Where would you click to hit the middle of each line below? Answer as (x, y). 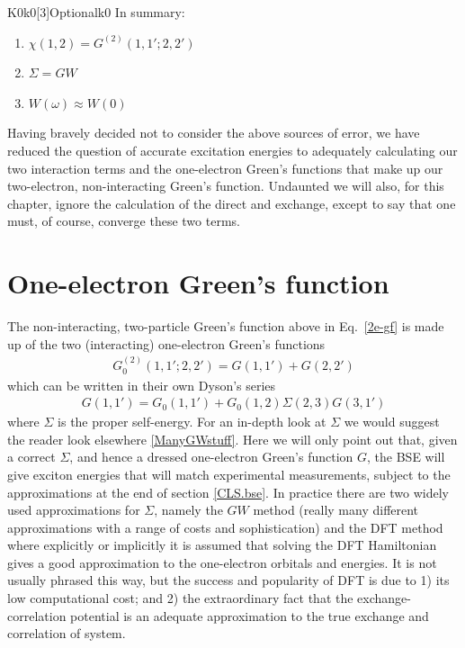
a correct (31, 457)
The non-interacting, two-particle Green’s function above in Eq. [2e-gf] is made (226, 326)
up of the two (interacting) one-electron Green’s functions (166, 343)
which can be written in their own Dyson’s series (142, 385)
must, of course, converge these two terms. (124, 221)
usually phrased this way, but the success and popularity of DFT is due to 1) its (228, 580)
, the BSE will (406, 457)
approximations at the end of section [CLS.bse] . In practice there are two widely (228, 492)
